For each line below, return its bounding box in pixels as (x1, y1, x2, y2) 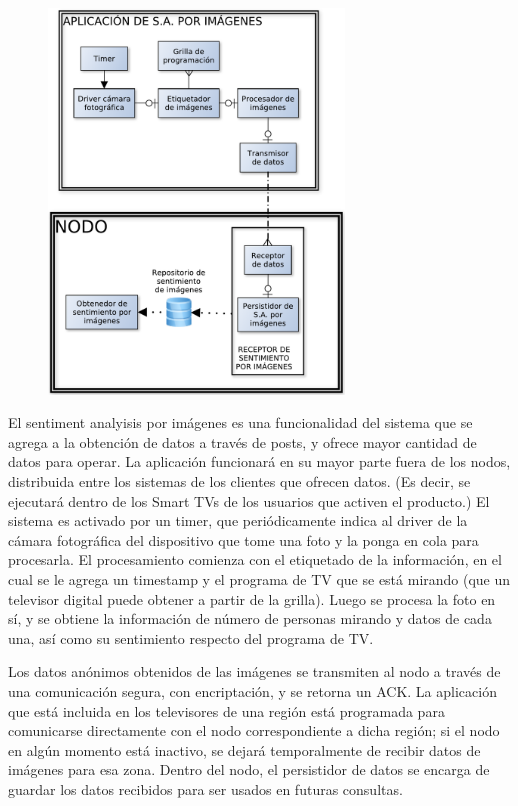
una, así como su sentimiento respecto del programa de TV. (8, 627, 374, 648)
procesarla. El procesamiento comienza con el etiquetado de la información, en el (8, 549, 502, 570)
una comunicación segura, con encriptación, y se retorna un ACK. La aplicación (8, 680, 497, 701)
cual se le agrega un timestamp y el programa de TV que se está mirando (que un (8, 569, 511, 589)
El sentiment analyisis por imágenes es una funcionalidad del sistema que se (8, 412, 473, 433)
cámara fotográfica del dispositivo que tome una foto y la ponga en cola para (8, 529, 479, 550)
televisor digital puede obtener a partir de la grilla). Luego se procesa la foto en (8, 588, 496, 609)
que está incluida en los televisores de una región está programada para (8, 700, 445, 721)
